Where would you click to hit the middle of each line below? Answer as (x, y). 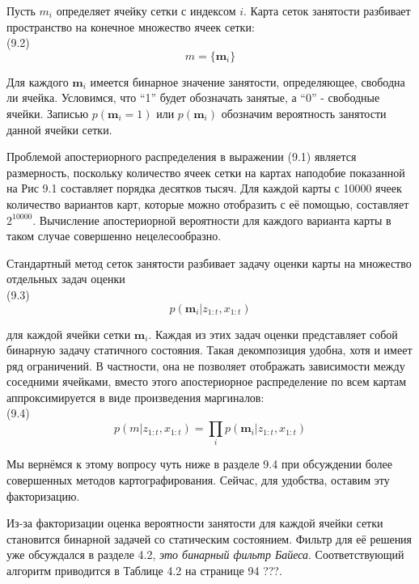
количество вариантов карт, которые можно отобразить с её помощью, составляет (208, 203)
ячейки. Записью (48, 113)
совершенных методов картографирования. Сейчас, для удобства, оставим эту (198, 479)
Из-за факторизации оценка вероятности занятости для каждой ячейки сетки (195, 523)
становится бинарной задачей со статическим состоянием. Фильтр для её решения (209, 538)
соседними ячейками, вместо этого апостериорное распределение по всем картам (207, 381)
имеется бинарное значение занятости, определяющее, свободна (248, 81)
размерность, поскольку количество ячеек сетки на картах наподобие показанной (206, 172)
